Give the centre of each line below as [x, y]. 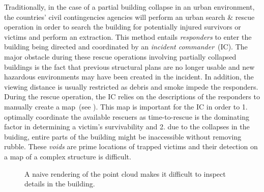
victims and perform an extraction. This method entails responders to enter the [128, 36]
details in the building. [60, 184]
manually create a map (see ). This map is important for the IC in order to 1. [126, 106]
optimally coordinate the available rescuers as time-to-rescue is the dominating [127, 116]
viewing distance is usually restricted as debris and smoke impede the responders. [131, 86]
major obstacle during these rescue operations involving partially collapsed [120, 56]
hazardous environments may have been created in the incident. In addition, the [129, 77]
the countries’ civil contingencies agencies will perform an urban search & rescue [129, 17]
